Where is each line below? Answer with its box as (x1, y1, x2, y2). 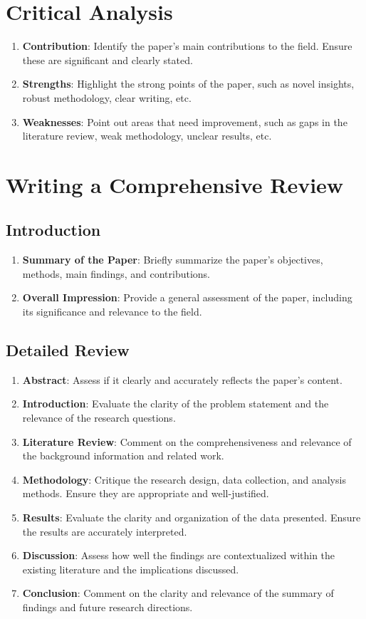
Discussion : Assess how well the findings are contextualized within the (22, 548, 335, 563)
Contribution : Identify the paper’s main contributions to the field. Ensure (22, 38, 352, 53)
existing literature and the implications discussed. (22, 561, 239, 576)
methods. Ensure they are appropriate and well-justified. (22, 486, 269, 501)
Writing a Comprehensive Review (6, 170, 344, 199)
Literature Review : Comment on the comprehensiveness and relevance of (22, 434, 352, 449)
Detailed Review (6, 339, 130, 361)
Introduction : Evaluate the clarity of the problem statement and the (22, 396, 329, 411)
